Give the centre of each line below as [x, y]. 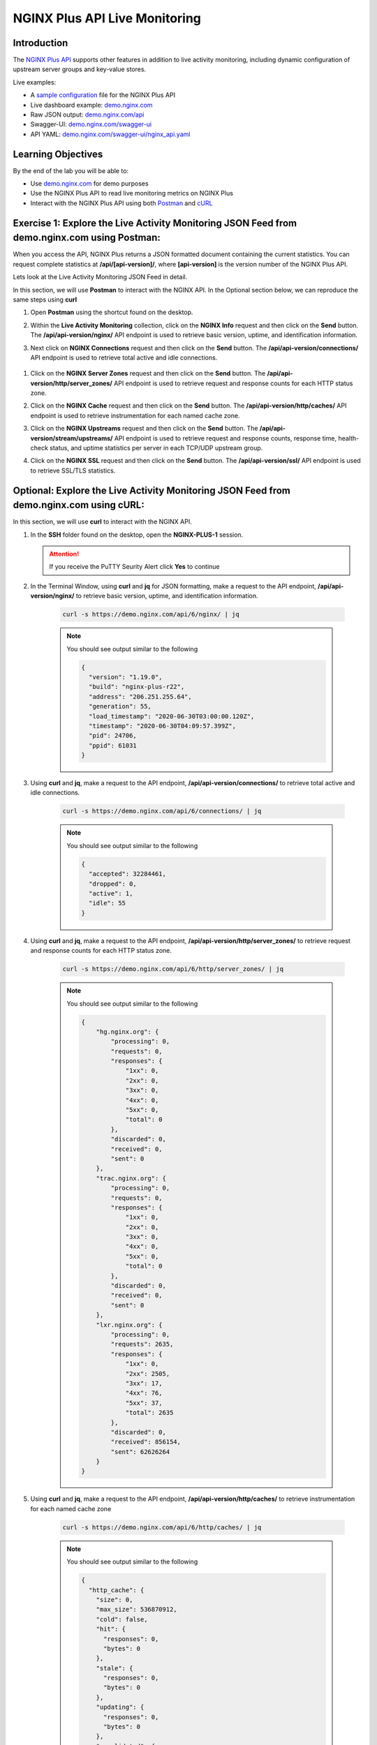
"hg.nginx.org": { [127, 1032]
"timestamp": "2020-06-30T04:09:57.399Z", [162, 726]
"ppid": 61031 [113, 745]
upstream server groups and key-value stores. [80, 69]
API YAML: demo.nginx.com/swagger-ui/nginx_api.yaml [110, 134]
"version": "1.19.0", [126, 677]
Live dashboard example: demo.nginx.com [91, 105]
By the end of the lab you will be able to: [71, 170]
